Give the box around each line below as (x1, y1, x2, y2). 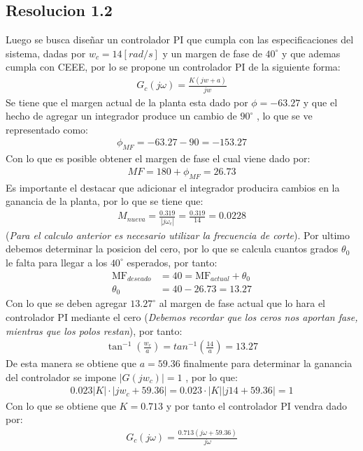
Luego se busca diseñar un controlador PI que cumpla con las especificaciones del (6, 32, 354, 47)
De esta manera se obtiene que (6, 356, 137, 371)
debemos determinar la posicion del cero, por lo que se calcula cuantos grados (6, 241, 339, 256)
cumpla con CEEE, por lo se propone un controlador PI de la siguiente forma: (6, 59, 341, 74)
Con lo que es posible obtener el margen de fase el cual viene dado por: (6, 151, 311, 166)
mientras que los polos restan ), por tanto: (6, 323, 183, 338)
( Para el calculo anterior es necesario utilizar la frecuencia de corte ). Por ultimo (6, 227, 350, 242)
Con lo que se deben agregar (6, 296, 127, 310)
